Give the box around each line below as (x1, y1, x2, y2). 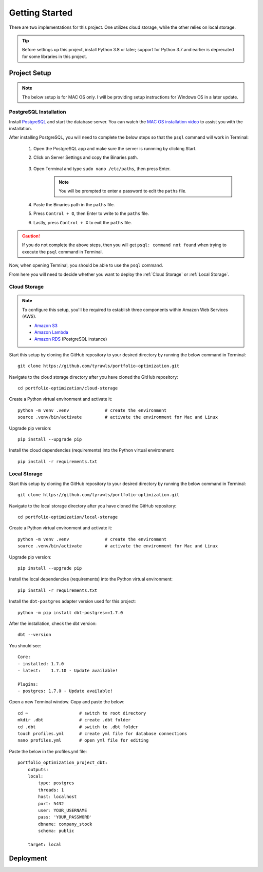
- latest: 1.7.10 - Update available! (18, 668, 118, 673)
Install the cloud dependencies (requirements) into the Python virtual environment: (9, 447, 175, 453)
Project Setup (9, 69, 52, 77)
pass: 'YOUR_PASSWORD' (38, 814, 93, 820)
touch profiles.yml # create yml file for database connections (18, 731, 188, 736)
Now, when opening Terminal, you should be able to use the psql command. (9, 262, 163, 268)
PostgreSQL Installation (9, 109, 66, 116)
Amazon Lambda (34, 329, 68, 335)
